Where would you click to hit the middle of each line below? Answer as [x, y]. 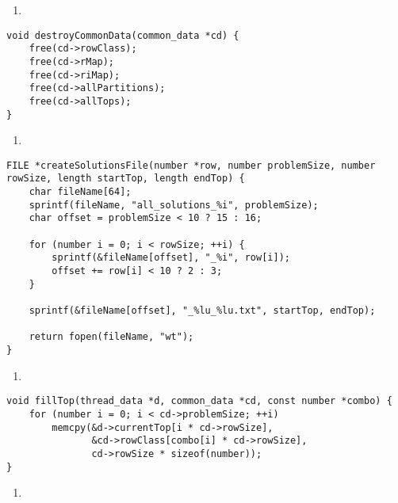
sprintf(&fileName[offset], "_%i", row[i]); [171, 258]
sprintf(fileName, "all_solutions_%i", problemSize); [174, 205]
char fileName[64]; [80, 192]
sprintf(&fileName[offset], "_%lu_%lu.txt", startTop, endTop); [202, 311]
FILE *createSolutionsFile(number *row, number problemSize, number [191, 165]
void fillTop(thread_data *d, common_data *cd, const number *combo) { [199, 401]
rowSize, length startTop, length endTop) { [126, 179]
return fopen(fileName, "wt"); [111, 337]
